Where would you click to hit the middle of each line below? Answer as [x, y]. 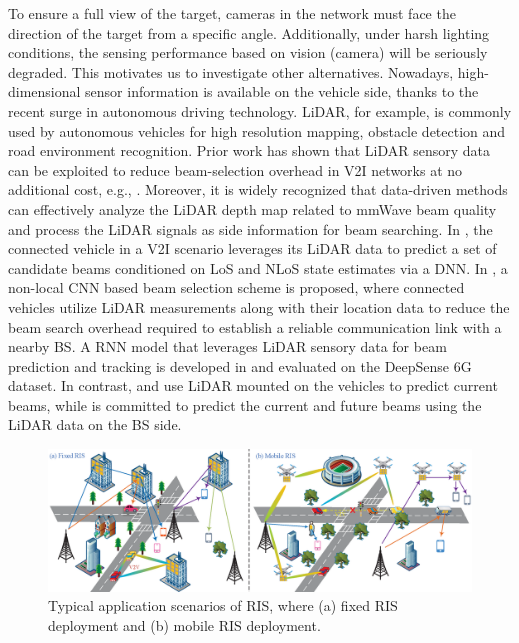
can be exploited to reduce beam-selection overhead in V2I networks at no [235, 169]
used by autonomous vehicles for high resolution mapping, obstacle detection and [257, 130]
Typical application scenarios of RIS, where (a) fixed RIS [223, 605]
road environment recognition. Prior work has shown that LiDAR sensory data [249, 150]
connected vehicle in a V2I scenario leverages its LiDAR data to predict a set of [252, 248]
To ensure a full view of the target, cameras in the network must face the [232, 13]
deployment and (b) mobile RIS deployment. [184, 624]
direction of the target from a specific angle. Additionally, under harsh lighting [249, 32]
